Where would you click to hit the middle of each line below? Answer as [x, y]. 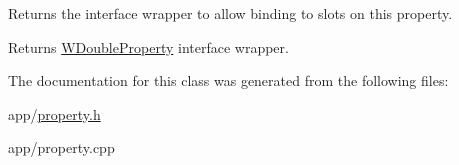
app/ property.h [54, 113]
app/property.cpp [61, 147]
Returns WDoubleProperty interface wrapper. [148, 46]
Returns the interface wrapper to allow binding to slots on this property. [230, 13]
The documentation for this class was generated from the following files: [228, 80]
